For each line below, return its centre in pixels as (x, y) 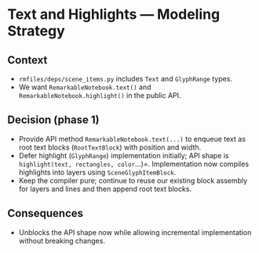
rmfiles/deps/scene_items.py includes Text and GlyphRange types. (126, 79)
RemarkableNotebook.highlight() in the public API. (100, 95)
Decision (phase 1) (53, 120)
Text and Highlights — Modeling (114, 14)
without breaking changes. (62, 240)
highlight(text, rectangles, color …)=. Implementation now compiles (133, 164)
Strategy (36, 31)
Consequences (46, 213)
